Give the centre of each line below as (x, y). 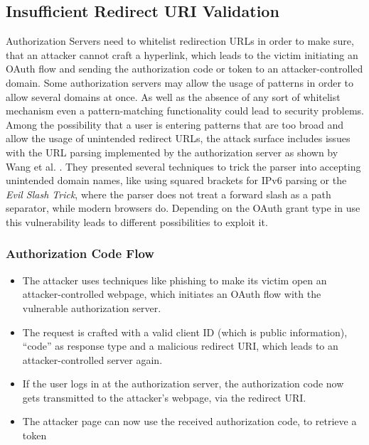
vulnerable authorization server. (92, 307)
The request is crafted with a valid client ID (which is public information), (185, 332)
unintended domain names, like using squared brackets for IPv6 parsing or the (176, 180)
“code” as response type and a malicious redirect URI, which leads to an (180, 346)
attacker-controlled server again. (92, 359)
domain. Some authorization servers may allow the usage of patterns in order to (180, 82)
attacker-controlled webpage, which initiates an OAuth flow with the (172, 294)
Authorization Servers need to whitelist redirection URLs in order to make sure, (180, 41)
